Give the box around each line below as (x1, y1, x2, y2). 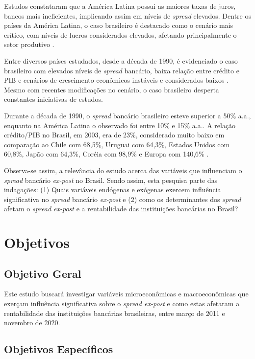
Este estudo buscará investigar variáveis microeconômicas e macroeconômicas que (4, 289, 249, 299)
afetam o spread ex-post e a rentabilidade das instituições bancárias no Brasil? (4, 203, 238, 214)
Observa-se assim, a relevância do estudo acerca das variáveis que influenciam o (4, 165, 242, 175)
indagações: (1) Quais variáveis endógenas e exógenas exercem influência (4, 184, 221, 195)
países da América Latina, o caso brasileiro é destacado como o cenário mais (4, 20, 233, 30)
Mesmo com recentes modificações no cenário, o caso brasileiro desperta (4, 84, 219, 94)
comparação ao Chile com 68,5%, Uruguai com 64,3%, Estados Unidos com (4, 139, 230, 149)
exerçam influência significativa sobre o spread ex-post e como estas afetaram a (4, 298, 240, 309)
